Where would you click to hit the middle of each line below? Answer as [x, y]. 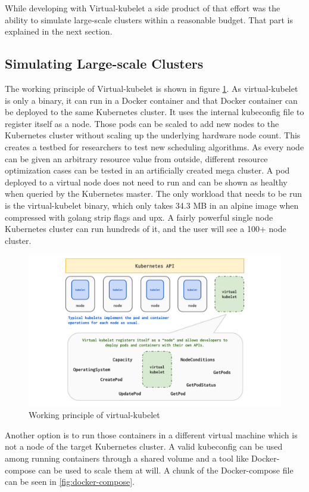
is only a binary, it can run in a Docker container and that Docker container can [151, 100]
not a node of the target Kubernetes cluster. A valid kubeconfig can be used [144, 446]
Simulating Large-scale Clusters [104, 64]
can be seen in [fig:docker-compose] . [70, 482]
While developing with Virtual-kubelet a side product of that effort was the [143, 8]
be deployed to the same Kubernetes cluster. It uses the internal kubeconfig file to [154, 112]
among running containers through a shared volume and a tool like [127, 458]
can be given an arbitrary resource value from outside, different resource [136, 158]
